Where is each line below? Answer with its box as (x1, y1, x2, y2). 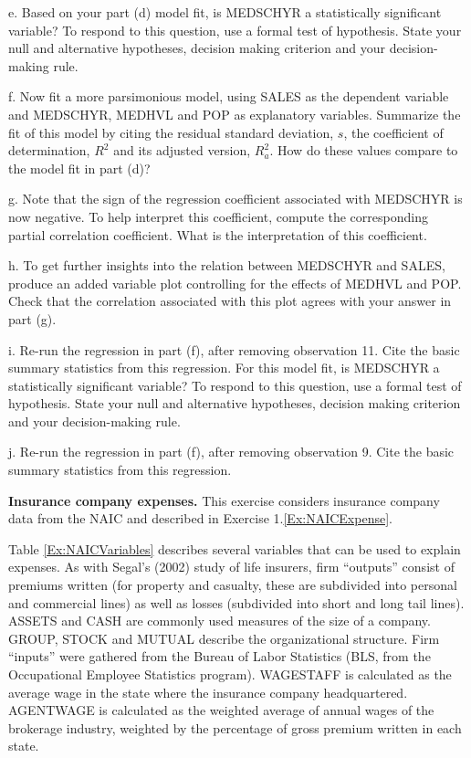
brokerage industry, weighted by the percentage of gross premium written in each (8, 718, 462, 737)
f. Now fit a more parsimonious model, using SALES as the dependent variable (8, 87, 449, 106)
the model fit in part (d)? (8, 158, 151, 177)
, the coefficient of (343, 122, 444, 142)
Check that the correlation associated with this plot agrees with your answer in (8, 291, 452, 311)
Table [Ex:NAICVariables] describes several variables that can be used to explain (8, 539, 461, 558)
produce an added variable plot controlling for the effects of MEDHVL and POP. (8, 273, 462, 292)
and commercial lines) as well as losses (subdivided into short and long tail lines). (8, 593, 465, 612)
